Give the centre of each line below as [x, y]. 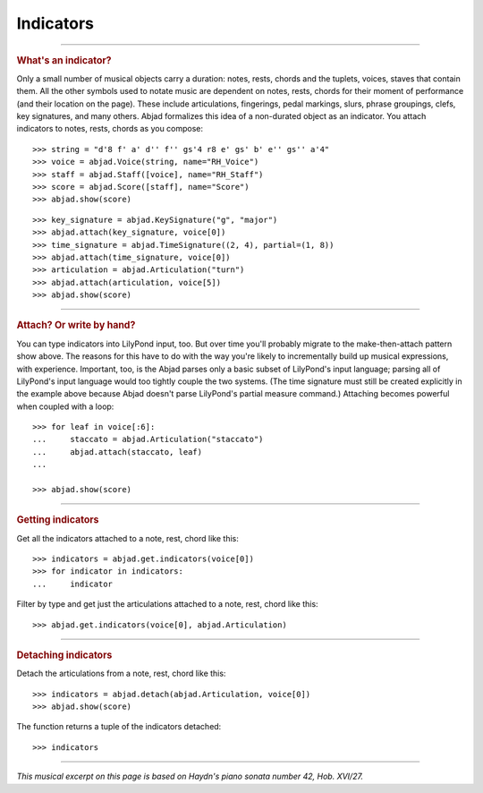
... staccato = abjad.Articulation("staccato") [148, 439]
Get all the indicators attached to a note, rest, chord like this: [127, 538]
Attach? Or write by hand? [76, 325]
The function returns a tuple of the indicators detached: [119, 727]
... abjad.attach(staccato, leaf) [118, 452]
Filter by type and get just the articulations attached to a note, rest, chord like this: [167, 604]
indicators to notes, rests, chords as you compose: [110, 129]
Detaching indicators [64, 655]
